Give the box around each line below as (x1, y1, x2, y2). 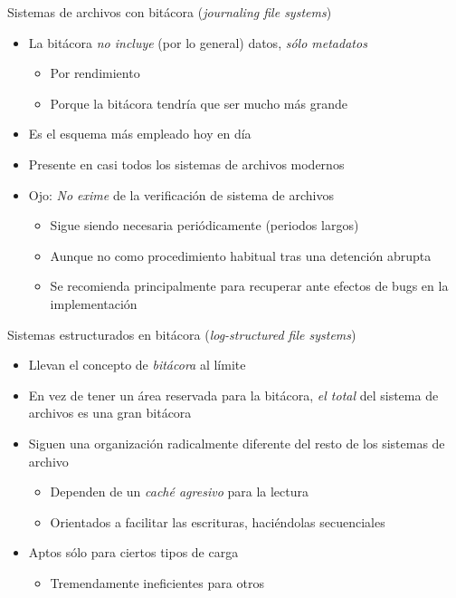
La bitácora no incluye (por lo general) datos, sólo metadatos (28, 33, 367, 52)
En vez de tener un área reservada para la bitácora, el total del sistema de (28, 385, 439, 404)
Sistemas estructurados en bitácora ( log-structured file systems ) (7, 324, 356, 343)
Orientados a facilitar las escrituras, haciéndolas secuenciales (50, 512, 385, 531)
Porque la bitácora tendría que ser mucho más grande (50, 93, 347, 112)
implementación (50, 294, 138, 313)
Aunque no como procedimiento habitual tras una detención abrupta (50, 246, 432, 265)
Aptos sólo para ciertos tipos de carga (28, 543, 239, 562)
